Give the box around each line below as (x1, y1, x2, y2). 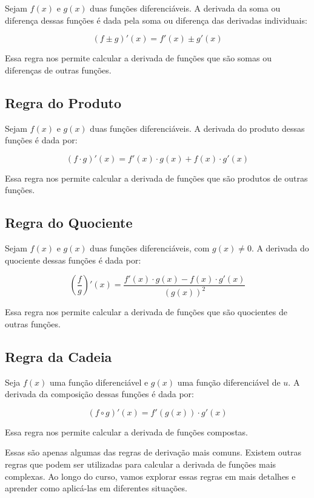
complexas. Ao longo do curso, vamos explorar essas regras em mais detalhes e (5, 469, 296, 482)
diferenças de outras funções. (5, 63, 112, 76)
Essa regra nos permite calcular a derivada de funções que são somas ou (5, 52, 272, 64)
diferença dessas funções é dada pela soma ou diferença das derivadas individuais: (5, 13, 307, 26)
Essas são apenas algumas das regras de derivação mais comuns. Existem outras (5, 446, 302, 459)
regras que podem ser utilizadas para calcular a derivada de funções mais (5, 458, 276, 471)
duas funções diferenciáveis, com (90, 242, 210, 254)
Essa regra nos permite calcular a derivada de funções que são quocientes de (5, 305, 287, 318)
